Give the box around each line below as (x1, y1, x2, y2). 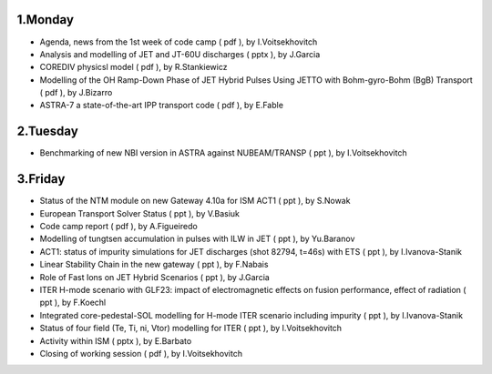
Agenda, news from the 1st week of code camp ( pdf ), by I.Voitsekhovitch (39, 36, 318, 47)
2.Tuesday (16, 124, 79, 139)
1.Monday (16, 12, 75, 27)
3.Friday (16, 171, 66, 187)
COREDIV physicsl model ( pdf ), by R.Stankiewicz (39, 62, 228, 73)
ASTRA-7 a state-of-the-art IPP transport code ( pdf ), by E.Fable (39, 100, 284, 111)
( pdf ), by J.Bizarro (39, 87, 113, 98)
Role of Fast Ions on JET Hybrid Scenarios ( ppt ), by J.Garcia (39, 271, 271, 282)
